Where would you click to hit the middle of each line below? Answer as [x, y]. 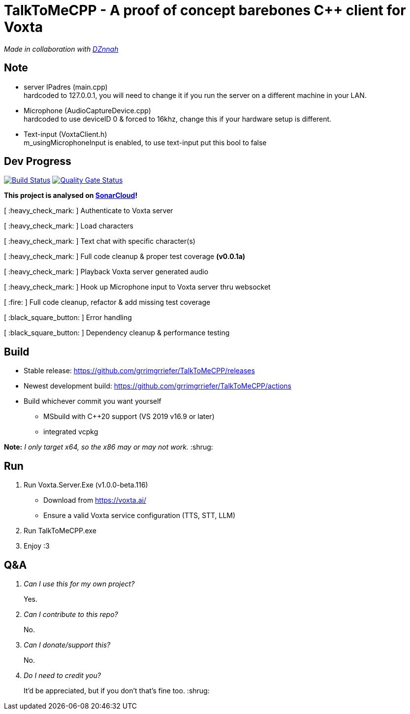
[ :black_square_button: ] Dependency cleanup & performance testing [117, 333]
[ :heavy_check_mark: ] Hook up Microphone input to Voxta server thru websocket [137, 287]
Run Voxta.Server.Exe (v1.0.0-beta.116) [86, 485]
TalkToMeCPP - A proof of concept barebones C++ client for [205, 10]
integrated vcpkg [71, 432]
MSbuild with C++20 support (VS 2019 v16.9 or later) [129, 417]
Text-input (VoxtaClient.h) [65, 134]
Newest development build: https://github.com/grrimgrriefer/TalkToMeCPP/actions [158, 386]
